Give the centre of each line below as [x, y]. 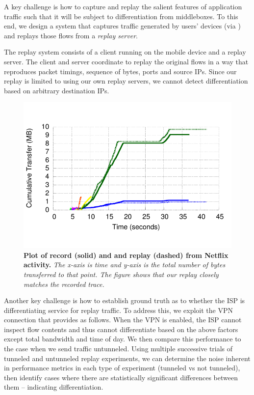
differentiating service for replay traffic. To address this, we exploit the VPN [118, 310]
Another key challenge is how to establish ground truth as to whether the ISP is [125, 300]
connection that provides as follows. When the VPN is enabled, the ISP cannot [123, 320]
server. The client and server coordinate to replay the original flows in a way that [126, 61]
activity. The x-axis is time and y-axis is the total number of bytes [125, 265]
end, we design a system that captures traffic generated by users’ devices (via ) [122, 26]
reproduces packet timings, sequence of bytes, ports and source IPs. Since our [120, 71]
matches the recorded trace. [64, 284]
